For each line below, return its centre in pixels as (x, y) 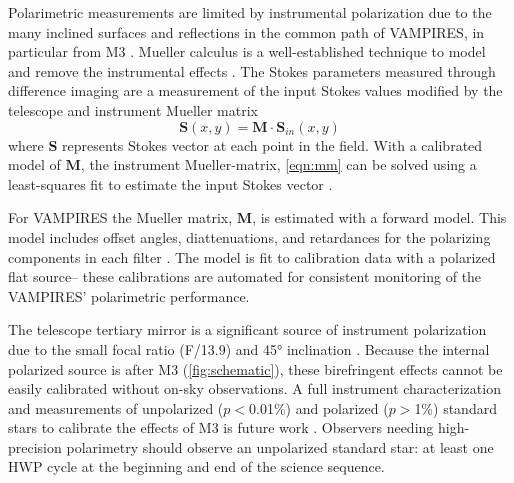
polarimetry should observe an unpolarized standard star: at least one (280, 446)
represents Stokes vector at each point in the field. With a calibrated (272, 144)
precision (35, 446)
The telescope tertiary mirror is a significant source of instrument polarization (247, 329)
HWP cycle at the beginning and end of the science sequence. (196, 466)
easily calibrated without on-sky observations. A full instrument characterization (254, 388)
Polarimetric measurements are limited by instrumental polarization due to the (250, 12)
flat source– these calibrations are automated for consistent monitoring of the (245, 276)
